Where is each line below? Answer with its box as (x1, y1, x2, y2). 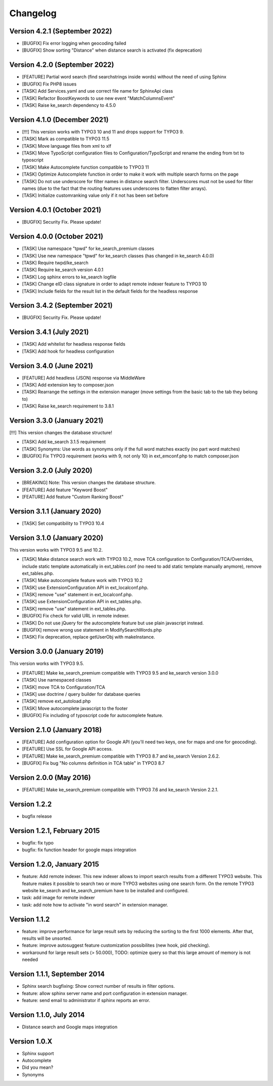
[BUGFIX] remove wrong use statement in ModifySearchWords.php (22, 627, 162, 633)
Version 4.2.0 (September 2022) (9, 61, 114, 69)
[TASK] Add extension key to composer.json (22, 382, 114, 388)
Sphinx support (22, 1050, 54, 1056)
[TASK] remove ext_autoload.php (22, 698, 91, 704)
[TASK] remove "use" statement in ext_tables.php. (22, 605, 126, 612)
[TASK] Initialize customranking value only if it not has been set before (22, 192, 169, 198)
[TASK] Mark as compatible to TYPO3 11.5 (22, 136, 110, 142)
